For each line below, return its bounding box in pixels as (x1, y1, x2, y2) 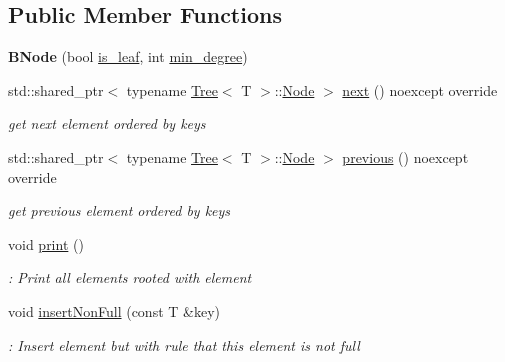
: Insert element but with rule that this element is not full (8, 334, 360, 355)
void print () (8, 233, 84, 254)
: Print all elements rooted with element (8, 267, 252, 288)
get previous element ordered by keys (8, 200, 231, 221)
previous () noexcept (342, 146, 469, 167)
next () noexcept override (342, 79, 498, 100)
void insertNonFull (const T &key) (8, 300, 220, 321)
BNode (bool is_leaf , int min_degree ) (8, 46, 248, 67)
